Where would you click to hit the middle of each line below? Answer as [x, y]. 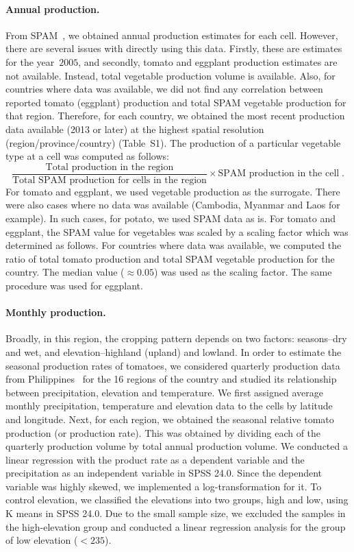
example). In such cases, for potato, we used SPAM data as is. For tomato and [170, 218]
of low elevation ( [42, 540]
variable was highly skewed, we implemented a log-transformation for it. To [164, 486]
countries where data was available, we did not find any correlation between [164, 89]
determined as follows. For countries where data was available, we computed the [174, 245]
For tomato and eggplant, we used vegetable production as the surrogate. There [173, 191]
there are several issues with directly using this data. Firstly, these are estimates [174, 48]
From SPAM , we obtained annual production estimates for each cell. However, [172, 35]
